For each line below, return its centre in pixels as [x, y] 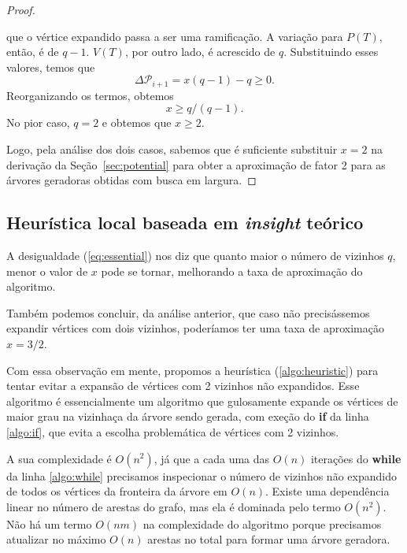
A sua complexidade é [59, 458]
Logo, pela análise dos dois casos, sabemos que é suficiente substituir [172, 149]
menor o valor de [47, 271]
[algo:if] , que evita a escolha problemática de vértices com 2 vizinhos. [173, 431]
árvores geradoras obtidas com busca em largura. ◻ [131, 180]
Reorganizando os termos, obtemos [90, 95]
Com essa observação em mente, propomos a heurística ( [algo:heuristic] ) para [192, 370]
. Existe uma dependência [327, 491]
